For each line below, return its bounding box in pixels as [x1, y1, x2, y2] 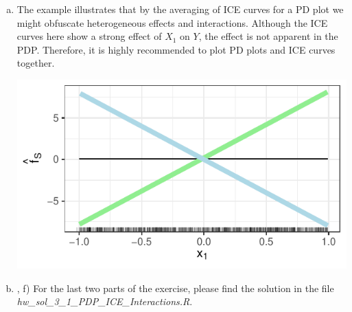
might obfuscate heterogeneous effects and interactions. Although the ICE [16, 15, 328, 30]
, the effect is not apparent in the [198, 29, 338, 43]
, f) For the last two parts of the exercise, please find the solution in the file [16, 280, 334, 295]
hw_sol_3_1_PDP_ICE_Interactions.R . [16, 294, 193, 309]
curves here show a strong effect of [16, 29, 162, 43]
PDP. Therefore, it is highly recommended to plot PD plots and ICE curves [16, 42, 336, 56]
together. [16, 56, 55, 70]
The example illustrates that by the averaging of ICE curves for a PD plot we [16, 2, 344, 16]
